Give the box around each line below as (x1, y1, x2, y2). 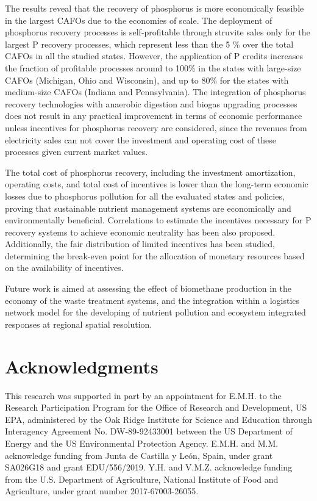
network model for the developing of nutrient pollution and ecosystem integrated (5, 306, 306, 319)
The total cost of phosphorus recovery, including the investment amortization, (5, 165, 296, 178)
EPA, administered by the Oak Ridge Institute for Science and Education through (5, 413, 312, 425)
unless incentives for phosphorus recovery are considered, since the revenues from (5, 121, 307, 134)
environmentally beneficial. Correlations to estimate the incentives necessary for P (5, 214, 312, 226)
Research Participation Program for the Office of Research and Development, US (5, 401, 307, 414)
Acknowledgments (5, 353, 158, 378)
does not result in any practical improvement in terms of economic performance (5, 109, 302, 122)
